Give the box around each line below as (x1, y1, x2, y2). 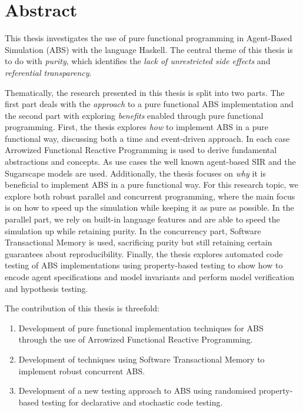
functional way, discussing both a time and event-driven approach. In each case (5, 132, 290, 144)
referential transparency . (5, 66, 92, 78)
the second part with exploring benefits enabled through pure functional (5, 109, 264, 121)
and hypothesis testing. (5, 282, 88, 294)
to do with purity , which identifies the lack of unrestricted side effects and (5, 55, 271, 67)
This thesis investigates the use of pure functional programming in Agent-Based (5, 32, 292, 44)
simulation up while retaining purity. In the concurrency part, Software (5, 224, 261, 237)
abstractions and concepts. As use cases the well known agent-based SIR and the (5, 155, 296, 168)
